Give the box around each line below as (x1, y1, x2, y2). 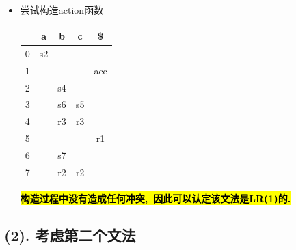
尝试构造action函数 (20, 3, 104, 16)
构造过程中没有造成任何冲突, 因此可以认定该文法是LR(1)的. (20, 191, 291, 205)
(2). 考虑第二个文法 (4, 224, 136, 245)
